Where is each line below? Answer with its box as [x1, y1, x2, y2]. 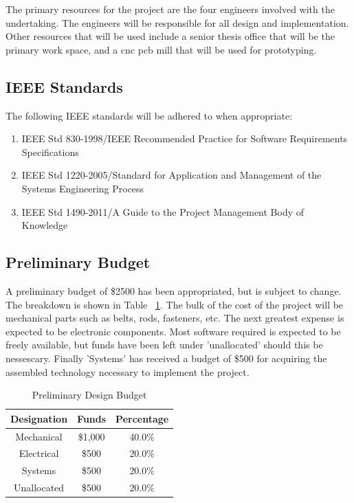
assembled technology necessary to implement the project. [5, 364, 250, 379]
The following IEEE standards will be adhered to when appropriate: [5, 108, 293, 122]
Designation [10, 411, 68, 425]
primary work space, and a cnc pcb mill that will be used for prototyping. [5, 42, 317, 56]
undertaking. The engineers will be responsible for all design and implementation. [5, 15, 349, 30]
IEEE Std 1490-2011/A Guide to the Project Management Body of [21, 204, 305, 219]
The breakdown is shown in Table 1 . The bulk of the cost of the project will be [5, 297, 344, 311]
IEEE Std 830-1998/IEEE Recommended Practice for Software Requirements [21, 131, 348, 146]
